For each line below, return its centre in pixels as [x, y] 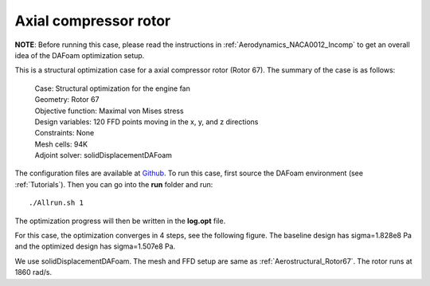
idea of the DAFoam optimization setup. [80, 55]
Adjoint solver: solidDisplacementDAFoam [104, 155]
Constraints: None [64, 133]
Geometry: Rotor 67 [67, 100]
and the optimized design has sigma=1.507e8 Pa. [95, 246]
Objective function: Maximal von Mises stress [109, 111]
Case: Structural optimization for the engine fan [113, 88]
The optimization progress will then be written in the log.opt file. [120, 221]
